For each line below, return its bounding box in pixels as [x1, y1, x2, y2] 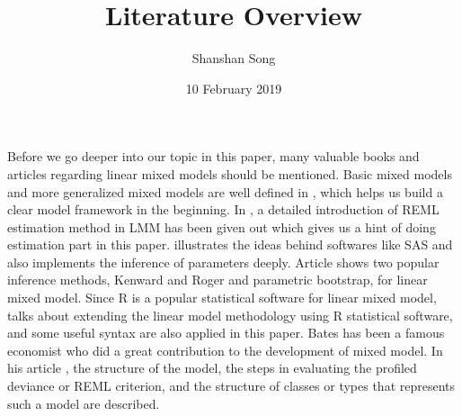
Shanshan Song [191, 49, 276, 68]
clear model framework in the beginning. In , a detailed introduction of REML [7, 200, 440, 219]
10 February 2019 [185, 78, 282, 97]
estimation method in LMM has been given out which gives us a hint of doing [7, 217, 436, 236]
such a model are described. [7, 393, 160, 412]
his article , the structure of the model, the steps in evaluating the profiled [7, 358, 417, 377]
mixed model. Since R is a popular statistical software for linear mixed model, [7, 288, 437, 307]
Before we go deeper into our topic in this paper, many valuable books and [7, 147, 420, 166]
